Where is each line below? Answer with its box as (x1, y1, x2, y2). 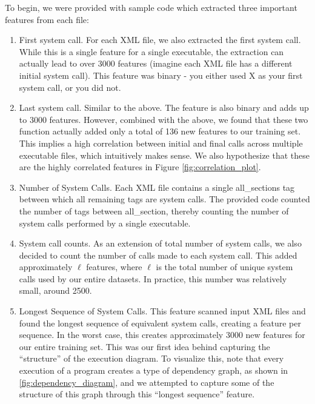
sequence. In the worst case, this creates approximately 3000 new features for (19, 328, 305, 341)
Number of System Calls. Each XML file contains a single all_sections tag (19, 180, 295, 193)
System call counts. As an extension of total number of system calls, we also (19, 237, 302, 250)
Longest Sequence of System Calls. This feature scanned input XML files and (19, 305, 306, 317)
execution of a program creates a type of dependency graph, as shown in (19, 364, 288, 377)
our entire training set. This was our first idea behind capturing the (19, 340, 270, 353)
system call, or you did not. (19, 81, 121, 93)
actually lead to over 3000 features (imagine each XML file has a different (19, 57, 293, 70)
